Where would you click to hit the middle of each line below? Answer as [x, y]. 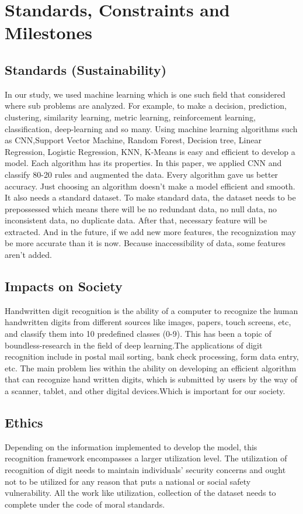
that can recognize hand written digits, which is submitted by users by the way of [151, 379]
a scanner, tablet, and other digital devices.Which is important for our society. [145, 391]
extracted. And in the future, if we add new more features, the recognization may [150, 231]
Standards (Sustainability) [86, 69]
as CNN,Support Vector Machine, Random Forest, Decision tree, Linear [133, 140]
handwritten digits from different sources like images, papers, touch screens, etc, [148, 322]
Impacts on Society [64, 286]
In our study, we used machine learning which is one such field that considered [145, 94]
